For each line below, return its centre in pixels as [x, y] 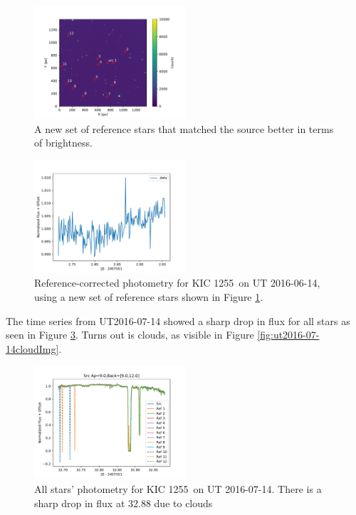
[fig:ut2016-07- [288, 335]
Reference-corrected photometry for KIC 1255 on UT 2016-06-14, [177, 283]
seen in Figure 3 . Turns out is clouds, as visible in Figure [130, 335]
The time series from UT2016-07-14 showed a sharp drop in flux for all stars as [178, 320]
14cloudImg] [32, 348]
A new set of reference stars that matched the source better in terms [184, 128]
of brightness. [63, 143]
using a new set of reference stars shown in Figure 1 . [149, 296]
